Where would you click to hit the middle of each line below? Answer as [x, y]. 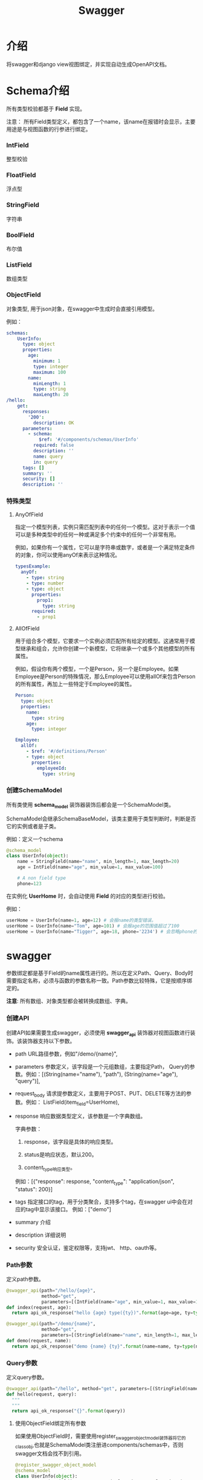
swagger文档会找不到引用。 [50, 1453]
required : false [53, 445]
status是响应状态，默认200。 [60, 1155]
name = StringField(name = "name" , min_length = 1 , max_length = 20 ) [98, 862]
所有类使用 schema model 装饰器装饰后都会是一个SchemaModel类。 [90, 805]
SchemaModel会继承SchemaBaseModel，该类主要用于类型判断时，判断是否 [101, 818]
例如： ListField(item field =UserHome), [72, 1103]
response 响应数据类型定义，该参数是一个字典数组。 [80, 1116]
